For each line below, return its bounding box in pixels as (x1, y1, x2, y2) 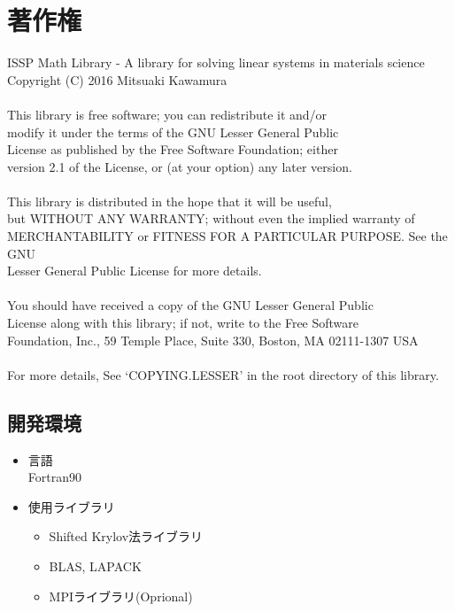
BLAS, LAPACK (49, 556, 142, 575)
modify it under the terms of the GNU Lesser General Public (7, 122, 339, 141)
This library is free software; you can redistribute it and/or (7, 105, 328, 123)
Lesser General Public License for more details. (7, 261, 262, 280)
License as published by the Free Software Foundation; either (7, 140, 338, 159)
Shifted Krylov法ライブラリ (49, 527, 204, 546)
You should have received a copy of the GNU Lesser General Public (7, 296, 374, 314)
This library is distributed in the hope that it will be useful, (7, 191, 332, 210)
